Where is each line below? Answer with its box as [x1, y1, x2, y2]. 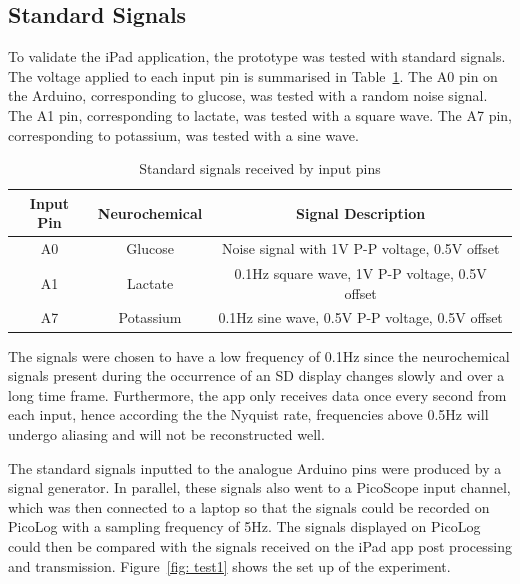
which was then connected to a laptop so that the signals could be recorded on [8, 496, 490, 517]
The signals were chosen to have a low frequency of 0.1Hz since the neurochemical [8, 345, 510, 366]
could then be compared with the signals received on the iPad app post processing [8, 535, 512, 556]
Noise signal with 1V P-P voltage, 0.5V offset [221, 238, 500, 259]
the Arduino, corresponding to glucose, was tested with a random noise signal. [8, 85, 488, 106]
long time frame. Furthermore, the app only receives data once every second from [8, 384, 507, 405]
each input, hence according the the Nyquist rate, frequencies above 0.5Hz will [8, 404, 489, 425]
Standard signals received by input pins [139, 158, 381, 179]
